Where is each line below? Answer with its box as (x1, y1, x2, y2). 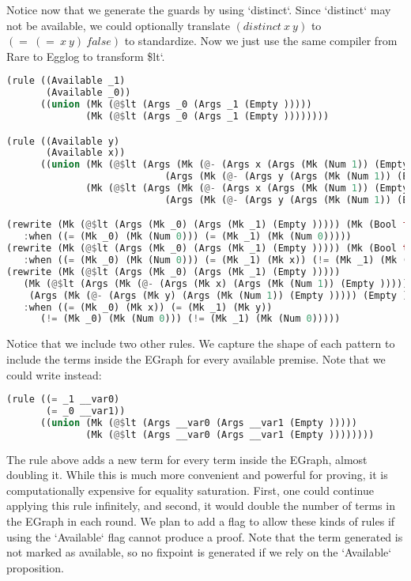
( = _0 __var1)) (46, 405, 126, 417)
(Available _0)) (46, 87, 131, 99)
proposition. (6, 559, 64, 575)
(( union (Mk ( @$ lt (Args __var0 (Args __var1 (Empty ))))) (40, 417, 357, 428)
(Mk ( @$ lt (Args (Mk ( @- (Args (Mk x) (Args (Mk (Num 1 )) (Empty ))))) (23, 277, 409, 289)
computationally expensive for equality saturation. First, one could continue (6, 481, 374, 498)
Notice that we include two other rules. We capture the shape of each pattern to (6, 335, 395, 352)
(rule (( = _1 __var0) (6, 394, 120, 406)
